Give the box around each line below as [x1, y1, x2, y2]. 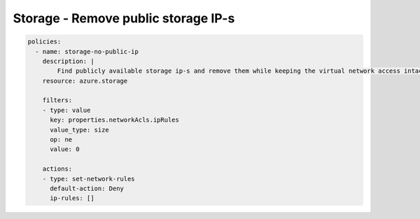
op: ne [50, 136, 73, 143]
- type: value [42, 106, 91, 114]
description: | [42, 57, 94, 65]
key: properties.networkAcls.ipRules [50, 116, 180, 124]
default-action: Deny [50, 185, 124, 192]
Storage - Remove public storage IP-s [13, 10, 235, 26]
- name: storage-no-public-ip [35, 48, 139, 55]
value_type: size [50, 126, 110, 134]
